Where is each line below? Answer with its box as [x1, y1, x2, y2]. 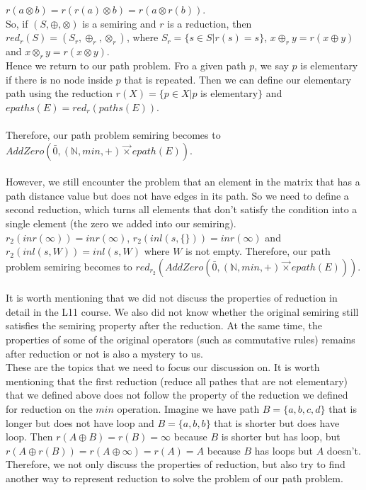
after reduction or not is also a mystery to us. [6, 346, 203, 360]
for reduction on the [6, 401, 93, 416]
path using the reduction [6, 86, 113, 101]
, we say [254, 57, 289, 72]
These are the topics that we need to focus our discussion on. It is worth [6, 360, 320, 375]
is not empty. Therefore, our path [185, 244, 331, 258]
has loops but [254, 443, 314, 457]
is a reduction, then [167, 16, 252, 30]
